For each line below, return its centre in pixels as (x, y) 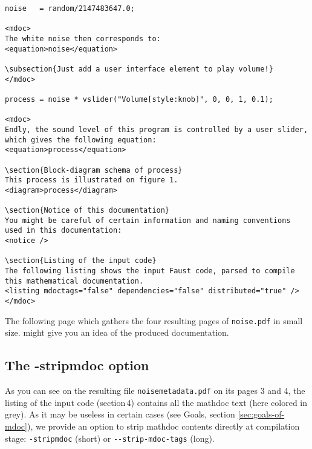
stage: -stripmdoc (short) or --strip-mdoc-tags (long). (110, 438)
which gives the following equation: (81, 140)
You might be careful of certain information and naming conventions (148, 220)
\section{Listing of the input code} (81, 261)
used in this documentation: (63, 231)
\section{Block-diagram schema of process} (94, 170)
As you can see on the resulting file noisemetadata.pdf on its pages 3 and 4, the (155, 391)
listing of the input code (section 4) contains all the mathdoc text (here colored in (156, 402)
